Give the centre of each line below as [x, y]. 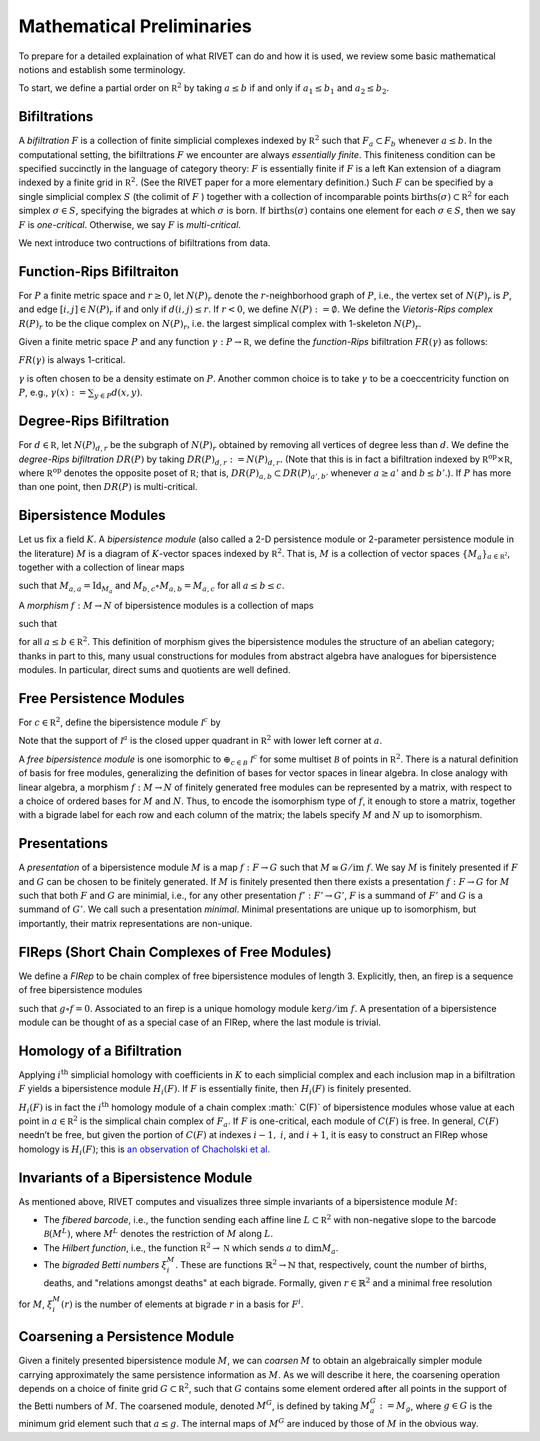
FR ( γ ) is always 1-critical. [72, 360]
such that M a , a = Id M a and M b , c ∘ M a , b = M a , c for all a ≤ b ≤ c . [151, 587]
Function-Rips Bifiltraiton [98, 271]
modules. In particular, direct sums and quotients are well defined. [154, 670]
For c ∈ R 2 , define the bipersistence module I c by [119, 722]
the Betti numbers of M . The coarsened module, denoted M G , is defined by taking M [194, 1405]
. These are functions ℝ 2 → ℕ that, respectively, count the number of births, [331, 1264]
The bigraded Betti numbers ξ [105, 1265]
